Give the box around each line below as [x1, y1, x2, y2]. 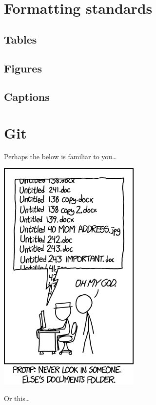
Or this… [4, 393, 30, 404]
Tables [4, 31, 37, 47]
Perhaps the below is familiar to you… [4, 151, 117, 161]
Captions [4, 89, 50, 104]
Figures [4, 60, 42, 75]
